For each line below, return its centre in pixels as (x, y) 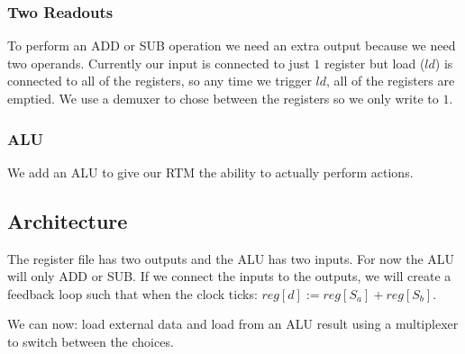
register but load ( (374, 63)
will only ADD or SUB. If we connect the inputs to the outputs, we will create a (229, 276)
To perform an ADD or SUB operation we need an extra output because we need (232, 45)
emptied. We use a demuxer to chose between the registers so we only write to (223, 98)
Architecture (68, 220)
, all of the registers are (391, 81)
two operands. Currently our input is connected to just (159, 63)
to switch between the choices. (91, 341)
